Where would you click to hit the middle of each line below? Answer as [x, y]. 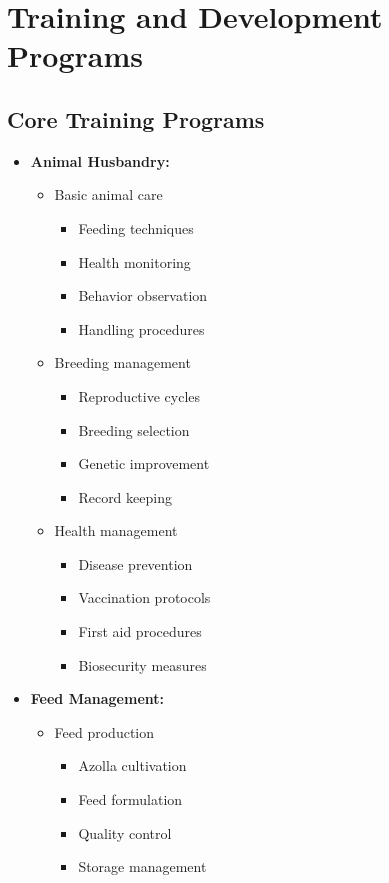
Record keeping [125, 496]
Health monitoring [134, 261]
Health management [116, 530]
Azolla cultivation [132, 765]
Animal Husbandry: [100, 160]
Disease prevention [135, 563]
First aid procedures [140, 631]
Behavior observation [143, 295]
